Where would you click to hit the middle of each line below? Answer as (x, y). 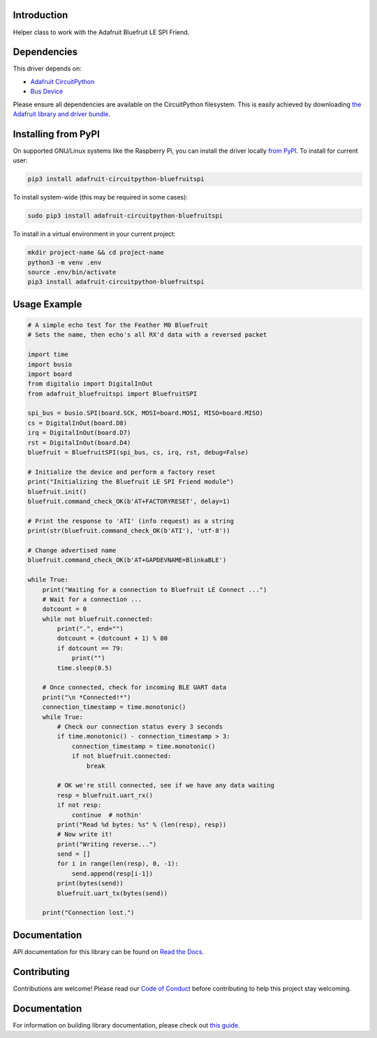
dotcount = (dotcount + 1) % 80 (112, 638)
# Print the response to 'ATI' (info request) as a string (131, 521)
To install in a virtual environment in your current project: (94, 234)
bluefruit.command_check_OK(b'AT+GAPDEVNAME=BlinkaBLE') (127, 560)
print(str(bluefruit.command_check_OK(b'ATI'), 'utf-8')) (129, 531)
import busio (50, 364)
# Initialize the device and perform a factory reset (121, 472)
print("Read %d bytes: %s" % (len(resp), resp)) (142, 825)
